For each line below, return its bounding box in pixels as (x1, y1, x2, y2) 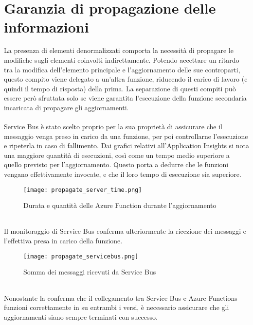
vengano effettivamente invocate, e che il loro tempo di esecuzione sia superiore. (4, 169, 241, 179)
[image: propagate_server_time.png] (23, 186, 142, 193)
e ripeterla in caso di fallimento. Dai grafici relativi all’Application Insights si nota (4, 140, 249, 151)
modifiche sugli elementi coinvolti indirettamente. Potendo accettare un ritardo (4, 54, 239, 65)
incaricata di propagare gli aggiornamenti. (4, 102, 129, 112)
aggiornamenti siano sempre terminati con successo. (4, 311, 158, 322)
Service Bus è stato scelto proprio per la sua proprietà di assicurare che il (4, 121, 222, 132)
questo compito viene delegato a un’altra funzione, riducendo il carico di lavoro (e (4, 74, 248, 84)
